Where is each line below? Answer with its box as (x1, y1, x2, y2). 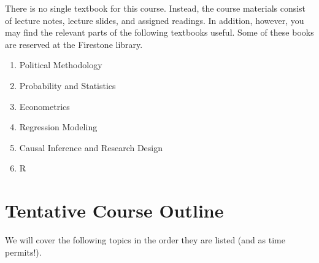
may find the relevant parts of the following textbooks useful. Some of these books (5, 26, 314, 39)
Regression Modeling (19, 120, 98, 133)
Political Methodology (19, 58, 102, 71)
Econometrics (19, 100, 70, 112)
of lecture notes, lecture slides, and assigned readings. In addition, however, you (5, 14, 304, 26)
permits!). (5, 245, 42, 258)
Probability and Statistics (19, 79, 116, 92)
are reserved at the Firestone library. (5, 37, 143, 50)
